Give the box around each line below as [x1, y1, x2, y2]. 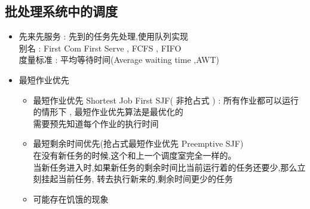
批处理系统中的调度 [5, 2, 118, 20]
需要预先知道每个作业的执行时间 [33, 117, 159, 129]
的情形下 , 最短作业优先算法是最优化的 [33, 105, 183, 118]
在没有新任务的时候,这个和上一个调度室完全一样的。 [33, 149, 237, 161]
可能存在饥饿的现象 [33, 192, 109, 205]
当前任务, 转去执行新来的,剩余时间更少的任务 [58, 172, 234, 185]
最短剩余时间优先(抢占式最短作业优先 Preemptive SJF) [33, 137, 244, 150]
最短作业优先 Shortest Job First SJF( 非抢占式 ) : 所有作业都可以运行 [33, 93, 299, 106]
